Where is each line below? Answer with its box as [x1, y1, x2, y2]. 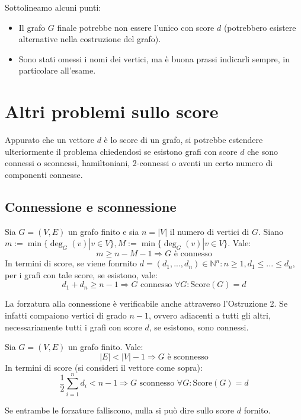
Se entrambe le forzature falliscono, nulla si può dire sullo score [5, 403, 235, 416]
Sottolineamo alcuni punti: [5, 1, 101, 13]
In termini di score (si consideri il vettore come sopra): [5, 361, 203, 373]
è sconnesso [167, 352, 209, 361]
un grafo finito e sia [68, 225, 139, 237]
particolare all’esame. [18, 64, 96, 77]
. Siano [258, 225, 283, 237]
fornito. [244, 403, 271, 416]
